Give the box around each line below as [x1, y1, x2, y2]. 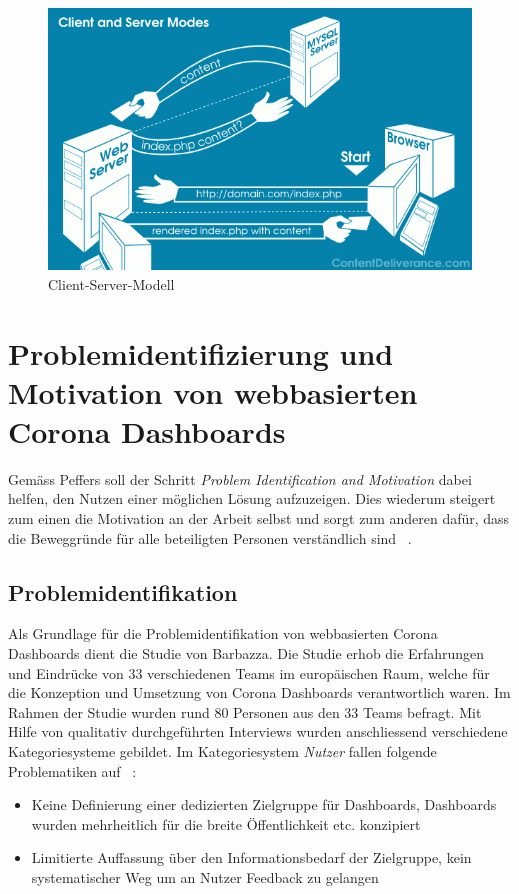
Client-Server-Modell [48, 273, 175, 294]
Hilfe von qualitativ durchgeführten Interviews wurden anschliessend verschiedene [8, 721, 508, 742]
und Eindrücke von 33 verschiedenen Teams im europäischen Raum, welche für [8, 662, 490, 683]
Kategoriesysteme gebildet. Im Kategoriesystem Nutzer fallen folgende [8, 741, 437, 761]
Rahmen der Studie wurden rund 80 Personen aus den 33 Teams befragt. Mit [8, 701, 482, 722]
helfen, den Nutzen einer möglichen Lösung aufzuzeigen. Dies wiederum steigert [8, 488, 496, 509]
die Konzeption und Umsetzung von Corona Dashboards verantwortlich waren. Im [8, 682, 511, 703]
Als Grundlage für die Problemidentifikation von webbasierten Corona [8, 623, 438, 644]
